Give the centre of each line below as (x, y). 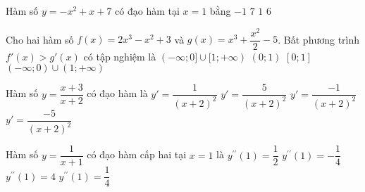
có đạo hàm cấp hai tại (137, 154)
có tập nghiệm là (120, 56)
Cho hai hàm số (40, 39)
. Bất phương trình (319, 39)
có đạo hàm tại (147, 11)
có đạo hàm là (117, 93)
